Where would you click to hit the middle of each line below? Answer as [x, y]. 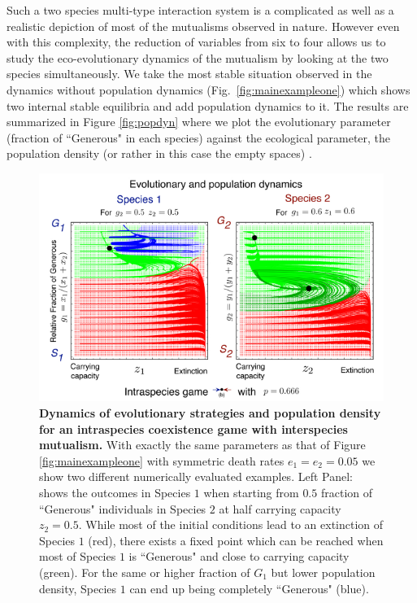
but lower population [323, 572]
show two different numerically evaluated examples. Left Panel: [196, 476]
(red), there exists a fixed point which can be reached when [236, 540]
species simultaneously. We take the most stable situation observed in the [189, 74]
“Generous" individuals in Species [123, 508]
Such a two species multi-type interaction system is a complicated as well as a [200, 10]
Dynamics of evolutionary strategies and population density [210, 413]
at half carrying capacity [280, 508]
